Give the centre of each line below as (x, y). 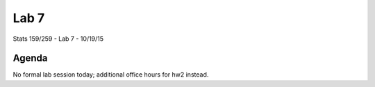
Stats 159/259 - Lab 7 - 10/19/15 (58, 39)
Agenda (30, 58)
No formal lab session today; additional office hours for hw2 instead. (111, 75)
